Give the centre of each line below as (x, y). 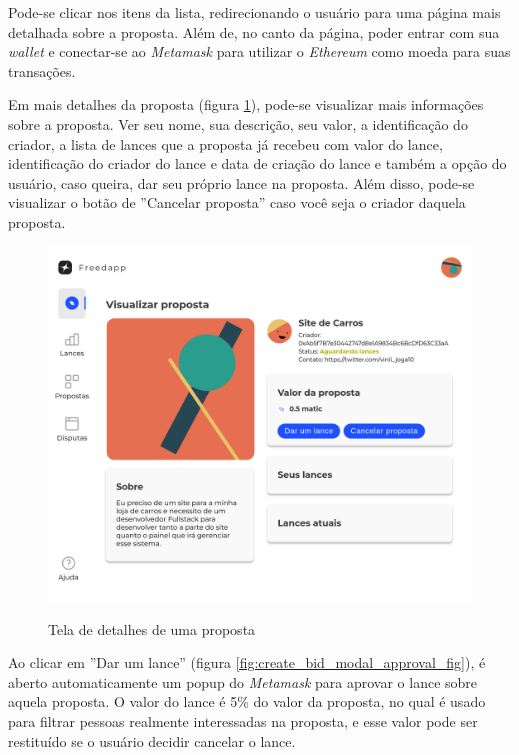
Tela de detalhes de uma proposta (152, 628)
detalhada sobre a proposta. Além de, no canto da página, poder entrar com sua (254, 31)
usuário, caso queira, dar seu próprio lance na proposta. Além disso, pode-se (241, 182)
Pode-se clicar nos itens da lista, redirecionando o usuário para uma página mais (254, 12)
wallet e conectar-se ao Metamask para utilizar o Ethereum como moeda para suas (259, 51)
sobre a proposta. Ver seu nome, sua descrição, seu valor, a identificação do (238, 123)
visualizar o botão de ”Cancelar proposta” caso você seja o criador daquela (237, 202)
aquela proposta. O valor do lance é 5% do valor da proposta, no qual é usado (247, 701)
